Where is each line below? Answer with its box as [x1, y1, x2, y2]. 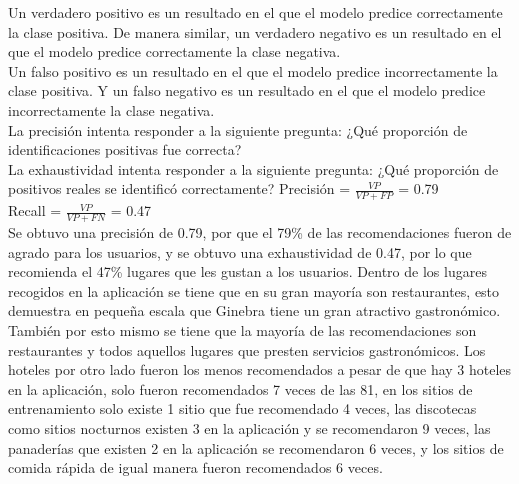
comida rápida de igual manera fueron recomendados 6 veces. [8, 457, 383, 478]
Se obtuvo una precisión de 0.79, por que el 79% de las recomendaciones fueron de [8, 222, 512, 242]
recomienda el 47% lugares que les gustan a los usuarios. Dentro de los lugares [8, 261, 487, 282]
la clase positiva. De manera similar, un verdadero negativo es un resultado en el [8, 21, 502, 42]
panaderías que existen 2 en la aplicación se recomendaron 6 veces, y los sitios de [8, 437, 504, 458]
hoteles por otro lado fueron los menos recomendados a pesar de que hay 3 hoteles [8, 359, 512, 380]
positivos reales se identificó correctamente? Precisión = [8, 178, 351, 199]
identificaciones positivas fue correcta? [8, 139, 242, 160]
